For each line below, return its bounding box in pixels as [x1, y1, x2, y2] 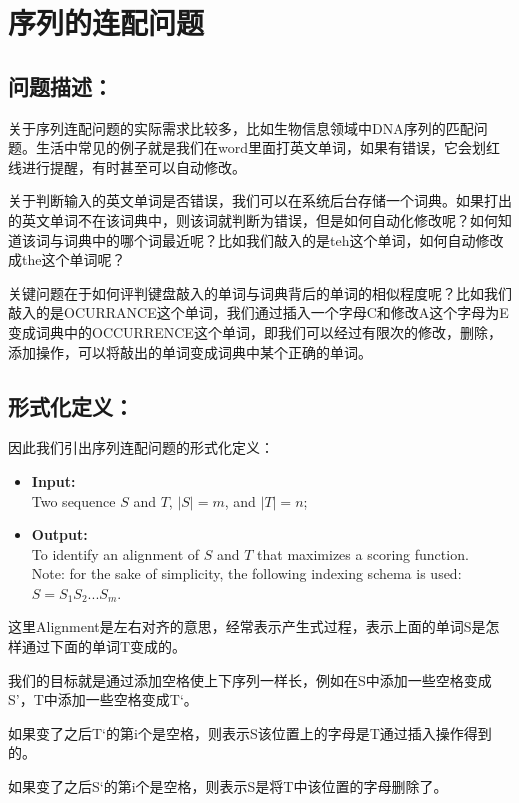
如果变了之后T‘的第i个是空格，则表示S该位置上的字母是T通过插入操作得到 [8, 722, 492, 743]
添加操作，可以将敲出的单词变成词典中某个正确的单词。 [8, 341, 372, 362]
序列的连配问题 [8, 2, 205, 43]
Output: [31, 524, 88, 545]
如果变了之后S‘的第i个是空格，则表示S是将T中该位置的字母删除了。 [8, 776, 448, 797]
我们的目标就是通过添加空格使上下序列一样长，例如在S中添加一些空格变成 [8, 669, 492, 690]
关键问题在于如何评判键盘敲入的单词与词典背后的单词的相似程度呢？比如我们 [8, 282, 512, 303]
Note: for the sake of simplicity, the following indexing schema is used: [31, 563, 462, 584]
